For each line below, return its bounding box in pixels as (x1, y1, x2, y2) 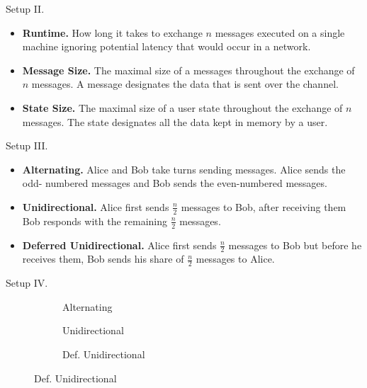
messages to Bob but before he (228, 237, 362, 252)
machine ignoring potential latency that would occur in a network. (22, 39, 311, 54)
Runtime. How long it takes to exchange (22, 25, 203, 40)
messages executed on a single (215, 25, 345, 40)
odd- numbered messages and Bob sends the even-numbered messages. (22, 176, 327, 190)
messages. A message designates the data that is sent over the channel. (31, 76, 339, 91)
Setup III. (6, 138, 48, 153)
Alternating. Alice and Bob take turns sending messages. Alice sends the (22, 161, 346, 176)
